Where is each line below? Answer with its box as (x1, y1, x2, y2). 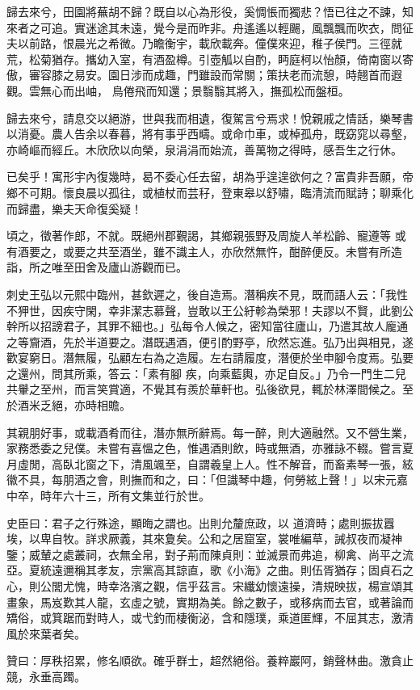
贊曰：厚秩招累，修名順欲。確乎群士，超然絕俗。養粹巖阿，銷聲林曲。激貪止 (6, 652, 414, 669)
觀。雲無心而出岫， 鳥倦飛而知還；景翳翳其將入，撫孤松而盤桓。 (6, 82, 350, 99)
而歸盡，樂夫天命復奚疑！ (6, 200, 142, 217)
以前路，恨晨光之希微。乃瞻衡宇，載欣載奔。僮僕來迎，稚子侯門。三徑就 (17, 35, 402, 52)
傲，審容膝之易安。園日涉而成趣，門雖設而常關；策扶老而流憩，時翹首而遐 (6, 66, 402, 83)
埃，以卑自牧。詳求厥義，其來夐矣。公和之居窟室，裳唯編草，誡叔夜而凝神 (6, 530, 402, 547)
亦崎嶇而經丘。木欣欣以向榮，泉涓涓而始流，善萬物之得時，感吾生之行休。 (6, 141, 402, 158)
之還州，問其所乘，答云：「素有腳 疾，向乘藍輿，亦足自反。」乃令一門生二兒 (6, 364, 406, 381)
